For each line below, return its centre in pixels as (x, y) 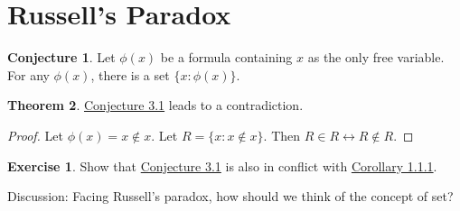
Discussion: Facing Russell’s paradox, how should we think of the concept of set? (230, 196)
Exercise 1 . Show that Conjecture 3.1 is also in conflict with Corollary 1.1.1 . (222, 165)
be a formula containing (226, 57)
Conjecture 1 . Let (61, 57)
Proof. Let (35, 135)
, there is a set (130, 74)
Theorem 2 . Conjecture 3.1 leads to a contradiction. (155, 105)
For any (28, 74)
